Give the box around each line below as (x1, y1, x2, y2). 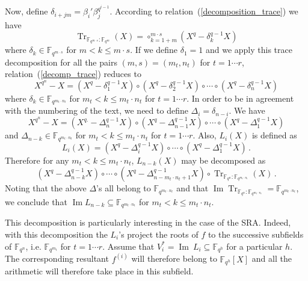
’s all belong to (96, 182, 151, 194)
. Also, (192, 129, 217, 141)
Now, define (5, 5, 48, 17)
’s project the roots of (119, 228, 199, 241)
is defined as (251, 129, 297, 141)
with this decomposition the (5, 228, 108, 241)
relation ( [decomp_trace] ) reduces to (5, 67, 141, 80)
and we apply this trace (205, 43, 292, 56)
